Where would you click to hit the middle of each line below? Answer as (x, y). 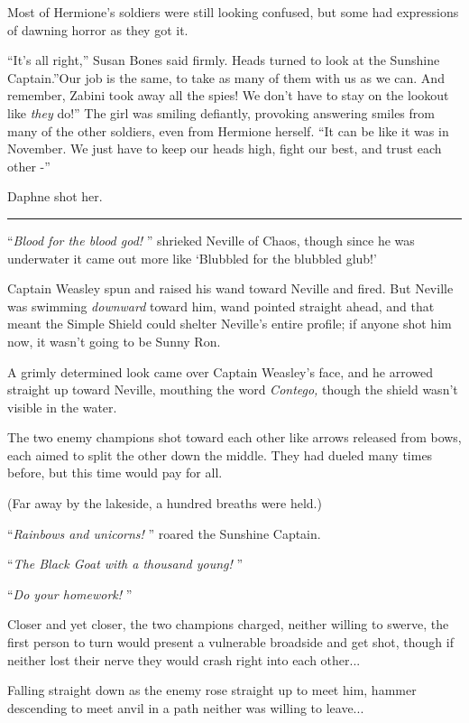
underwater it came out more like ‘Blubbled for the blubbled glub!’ (192, 258)
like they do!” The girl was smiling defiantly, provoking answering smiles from (221, 112)
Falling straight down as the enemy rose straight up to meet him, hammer (212, 690)
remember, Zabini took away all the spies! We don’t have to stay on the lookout (228, 95)
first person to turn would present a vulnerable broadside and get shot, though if (230, 642)
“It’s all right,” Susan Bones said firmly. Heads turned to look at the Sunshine (224, 60)
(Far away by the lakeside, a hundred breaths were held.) (165, 503)
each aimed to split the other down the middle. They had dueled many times (220, 454)
